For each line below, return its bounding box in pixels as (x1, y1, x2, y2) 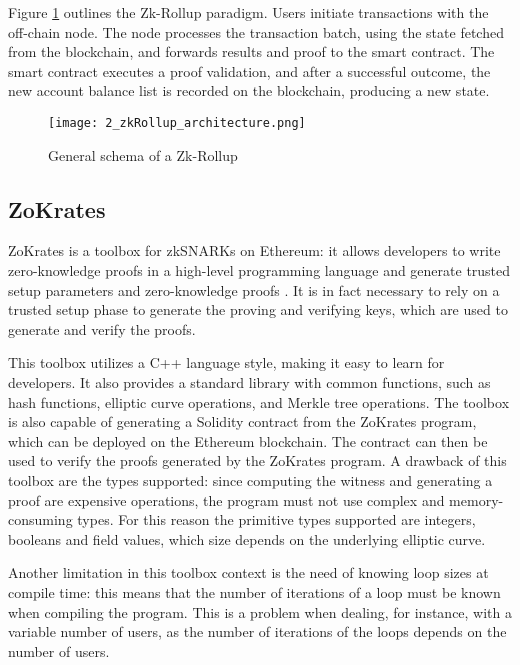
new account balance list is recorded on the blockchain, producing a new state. (8, 80, 490, 101)
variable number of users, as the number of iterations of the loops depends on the (8, 621, 507, 642)
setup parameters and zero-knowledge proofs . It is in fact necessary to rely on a (8, 279, 500, 300)
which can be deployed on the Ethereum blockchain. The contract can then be (8, 430, 488, 451)
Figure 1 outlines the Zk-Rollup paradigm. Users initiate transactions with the (8, 2, 489, 22)
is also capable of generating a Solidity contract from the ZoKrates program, (8, 411, 477, 432)
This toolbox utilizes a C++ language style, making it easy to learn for (8, 352, 445, 373)
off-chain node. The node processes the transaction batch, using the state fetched (8, 21, 504, 42)
